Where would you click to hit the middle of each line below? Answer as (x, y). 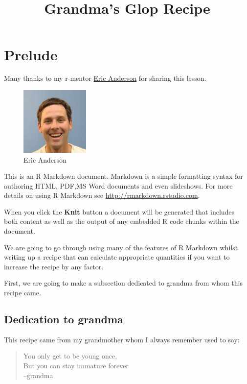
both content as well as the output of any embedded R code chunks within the (122, 221)
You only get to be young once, (70, 356)
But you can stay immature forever (76, 366)
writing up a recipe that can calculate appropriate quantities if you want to (117, 257)
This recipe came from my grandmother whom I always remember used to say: (122, 339)
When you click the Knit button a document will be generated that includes (119, 211)
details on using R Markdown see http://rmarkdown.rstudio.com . (102, 195)
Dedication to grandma (64, 319)
